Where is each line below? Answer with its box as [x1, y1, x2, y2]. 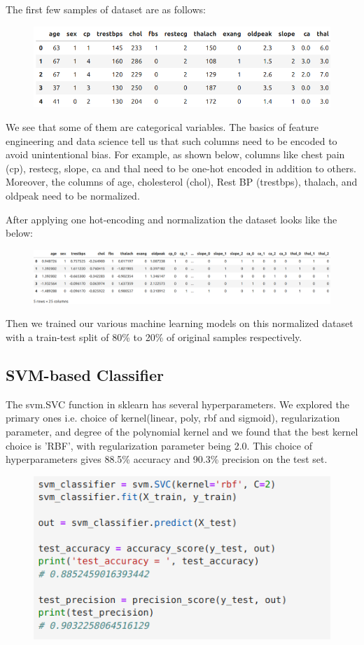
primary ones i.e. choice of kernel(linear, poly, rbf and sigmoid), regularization [6, 410, 340, 425]
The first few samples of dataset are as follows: [6, 2, 206, 16]
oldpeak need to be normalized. [6, 188, 140, 202]
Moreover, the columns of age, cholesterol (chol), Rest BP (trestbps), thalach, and [6, 174, 358, 189]
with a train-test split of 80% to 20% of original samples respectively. [6, 329, 302, 344]
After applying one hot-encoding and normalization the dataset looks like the [6, 211, 337, 226]
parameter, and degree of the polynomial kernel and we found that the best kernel [6, 424, 358, 438]
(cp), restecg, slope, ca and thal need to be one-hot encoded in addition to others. [6, 160, 356, 175]
